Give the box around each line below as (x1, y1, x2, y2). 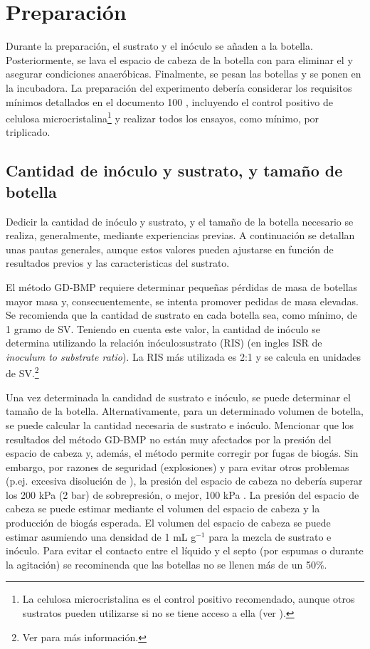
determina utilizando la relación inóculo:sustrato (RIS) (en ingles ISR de (6, 335, 322, 350)
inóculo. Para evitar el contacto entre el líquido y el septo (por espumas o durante (6, 543, 364, 558)
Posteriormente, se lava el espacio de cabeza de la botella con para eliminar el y (6, 52, 353, 67)
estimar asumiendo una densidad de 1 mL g (6, 529, 196, 544)
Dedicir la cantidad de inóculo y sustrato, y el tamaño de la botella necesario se (6, 213, 354, 228)
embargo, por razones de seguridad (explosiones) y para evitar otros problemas (6, 459, 349, 474)
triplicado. (6, 125, 51, 139)
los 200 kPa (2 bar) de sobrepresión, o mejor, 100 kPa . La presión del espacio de (6, 487, 359, 502)
